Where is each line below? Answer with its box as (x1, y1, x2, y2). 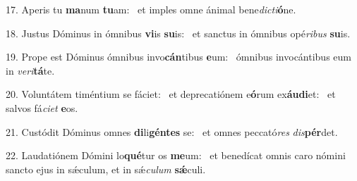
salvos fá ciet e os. (6, 100, 78, 115)
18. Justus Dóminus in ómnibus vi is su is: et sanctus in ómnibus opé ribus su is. (6, 25, 351, 40)
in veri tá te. (6, 63, 55, 77)
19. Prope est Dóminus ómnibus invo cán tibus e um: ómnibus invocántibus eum (6, 49, 351, 64)
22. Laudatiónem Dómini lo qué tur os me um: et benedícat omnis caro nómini (6, 148, 346, 163)
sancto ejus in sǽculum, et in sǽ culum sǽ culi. (6, 161, 206, 176)
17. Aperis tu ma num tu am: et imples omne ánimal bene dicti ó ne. (6, 2, 296, 16)
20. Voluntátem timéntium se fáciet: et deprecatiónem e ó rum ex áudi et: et (6, 87, 336, 101)
